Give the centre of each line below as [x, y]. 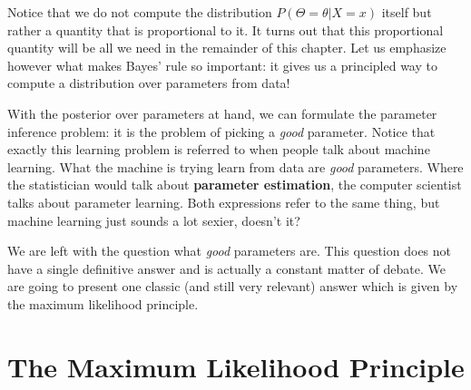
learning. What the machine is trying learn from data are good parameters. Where [235, 166]
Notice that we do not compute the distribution [140, 12]
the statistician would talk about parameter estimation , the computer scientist [235, 185]
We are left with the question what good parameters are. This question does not [230, 251]
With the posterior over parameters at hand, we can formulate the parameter [222, 113]
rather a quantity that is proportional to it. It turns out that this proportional [226, 29]
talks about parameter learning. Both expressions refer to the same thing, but [224, 202]
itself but [407, 12]
